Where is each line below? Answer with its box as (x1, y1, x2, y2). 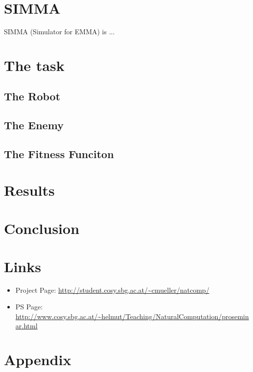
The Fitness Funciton (4, 146, 114, 162)
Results (4, 180, 55, 200)
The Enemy (4, 117, 64, 133)
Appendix (4, 349, 71, 369)
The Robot (4, 89, 61, 104)
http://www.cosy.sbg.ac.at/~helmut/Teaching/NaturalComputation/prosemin (15, 311, 249, 321)
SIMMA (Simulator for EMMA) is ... (4, 26, 115, 37)
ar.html (15, 321, 38, 331)
